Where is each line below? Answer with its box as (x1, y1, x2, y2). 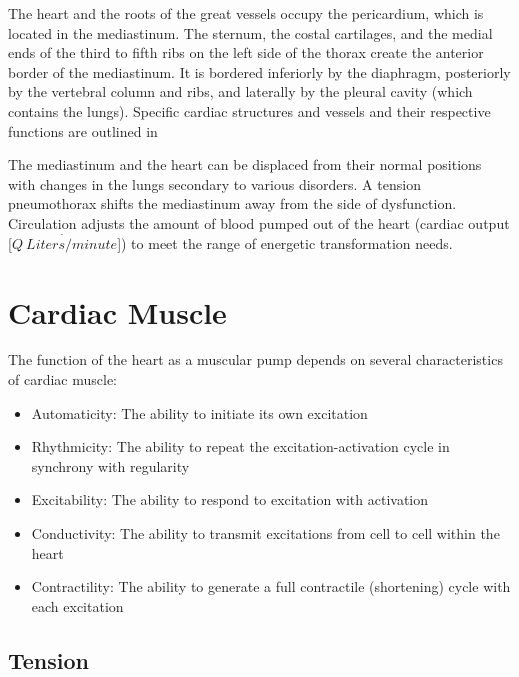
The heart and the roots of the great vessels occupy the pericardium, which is (8, 3, 484, 23)
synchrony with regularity (31, 455, 190, 476)
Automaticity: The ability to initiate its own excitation (31, 402, 368, 423)
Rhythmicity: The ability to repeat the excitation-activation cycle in (31, 436, 450, 457)
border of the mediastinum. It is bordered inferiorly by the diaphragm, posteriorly (8, 61, 511, 82)
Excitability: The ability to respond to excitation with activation (31, 489, 429, 510)
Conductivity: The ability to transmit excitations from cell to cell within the (31, 523, 500, 544)
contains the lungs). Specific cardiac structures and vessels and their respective (8, 100, 491, 121)
